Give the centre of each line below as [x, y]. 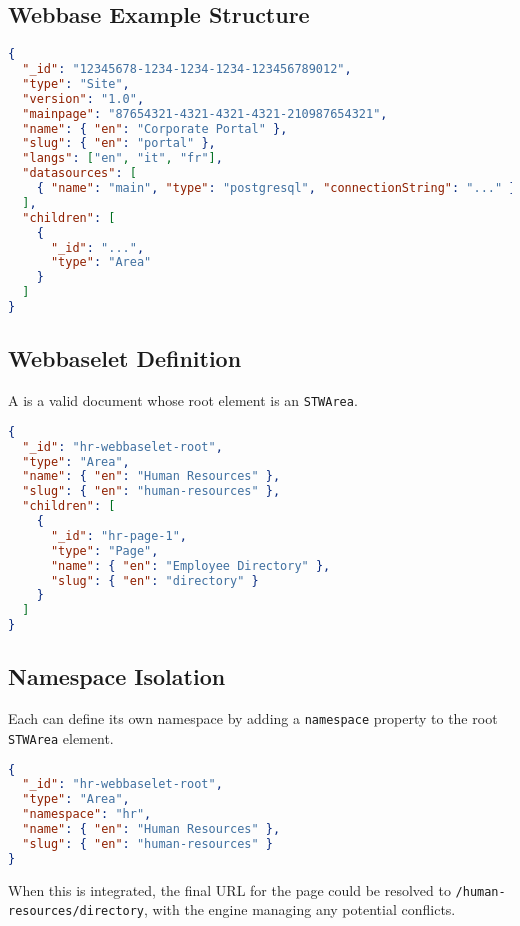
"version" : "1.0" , [83, 98]
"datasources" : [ [79, 173]
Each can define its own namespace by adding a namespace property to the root [253, 718]
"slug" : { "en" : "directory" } [154, 580]
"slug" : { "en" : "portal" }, [119, 143]
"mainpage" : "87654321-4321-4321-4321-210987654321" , [205, 113]
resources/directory [76, 911]
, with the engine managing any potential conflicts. [300, 909]
